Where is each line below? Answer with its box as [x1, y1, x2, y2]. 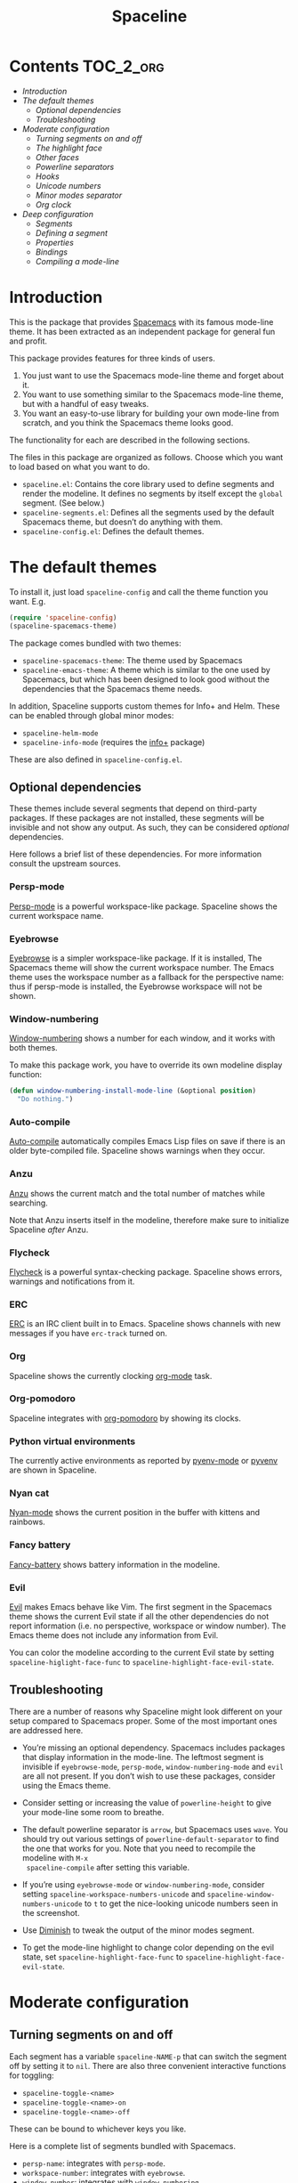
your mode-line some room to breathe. [21, 1806, 165, 1817]
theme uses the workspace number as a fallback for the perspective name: [9, 971, 285, 982]
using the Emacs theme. [21, 1780, 111, 1790]
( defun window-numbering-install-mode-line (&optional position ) [9, 1086, 256, 1096]
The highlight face [35, 142, 103, 153]
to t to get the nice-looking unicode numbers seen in [84, 1898, 278, 1909]
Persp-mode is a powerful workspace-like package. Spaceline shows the [9, 901, 278, 912]
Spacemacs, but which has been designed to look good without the [21, 674, 270, 685]
